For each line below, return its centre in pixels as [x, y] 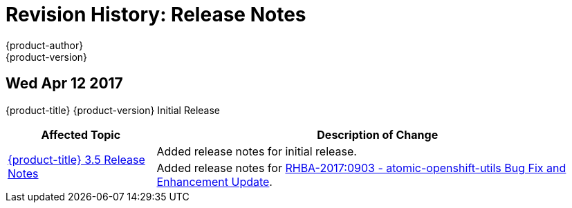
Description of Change [378, 134]
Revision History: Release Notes [156, 15]
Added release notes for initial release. [257, 151]
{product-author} [45, 45]
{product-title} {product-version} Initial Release [113, 110]
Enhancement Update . [214, 181]
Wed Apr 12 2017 [64, 84]
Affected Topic [81, 134]
